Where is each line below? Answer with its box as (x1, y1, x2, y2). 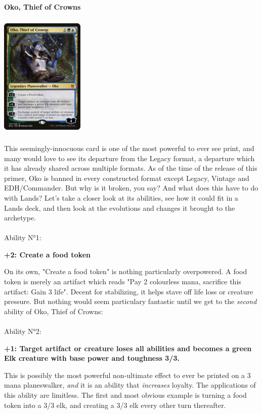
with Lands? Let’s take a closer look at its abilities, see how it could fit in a (4, 192, 238, 203)
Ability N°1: (4, 232, 41, 243)
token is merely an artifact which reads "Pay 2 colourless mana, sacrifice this (4, 276, 241, 287)
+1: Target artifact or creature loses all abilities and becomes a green (4, 343, 252, 353)
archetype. (4, 212, 36, 223)
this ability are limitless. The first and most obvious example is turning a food (4, 390, 247, 400)
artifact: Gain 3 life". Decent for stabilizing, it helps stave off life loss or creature (4, 286, 253, 296)
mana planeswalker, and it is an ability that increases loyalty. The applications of (4, 380, 256, 390)
